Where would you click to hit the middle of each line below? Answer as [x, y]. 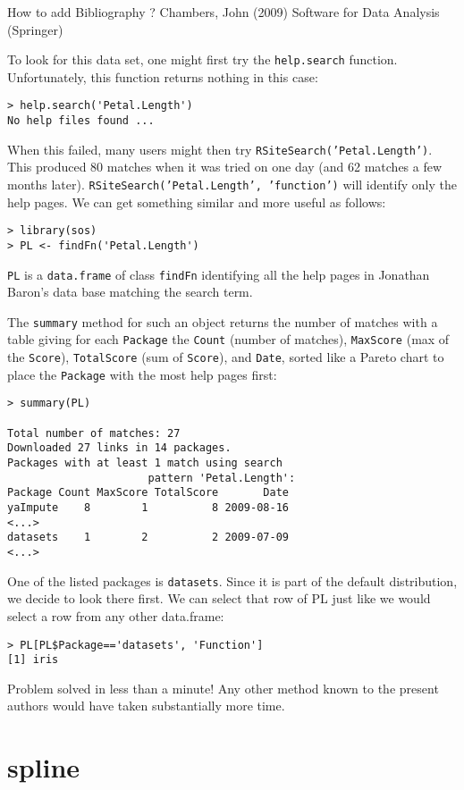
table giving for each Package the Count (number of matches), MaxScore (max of [228, 339]
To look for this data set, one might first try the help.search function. [202, 59]
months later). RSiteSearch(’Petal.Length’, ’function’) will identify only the [232, 184]
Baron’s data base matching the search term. [130, 292]
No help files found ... [81, 121]
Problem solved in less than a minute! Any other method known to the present [223, 688]
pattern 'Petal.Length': [222, 478]
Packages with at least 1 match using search [145, 463]
